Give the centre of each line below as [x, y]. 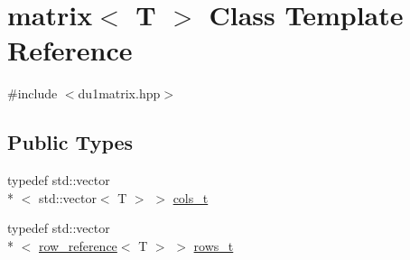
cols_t [191, 197]
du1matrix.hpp [119, 93]
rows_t [214, 245]
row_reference [78, 245]
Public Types [70, 142]
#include [33, 93]
